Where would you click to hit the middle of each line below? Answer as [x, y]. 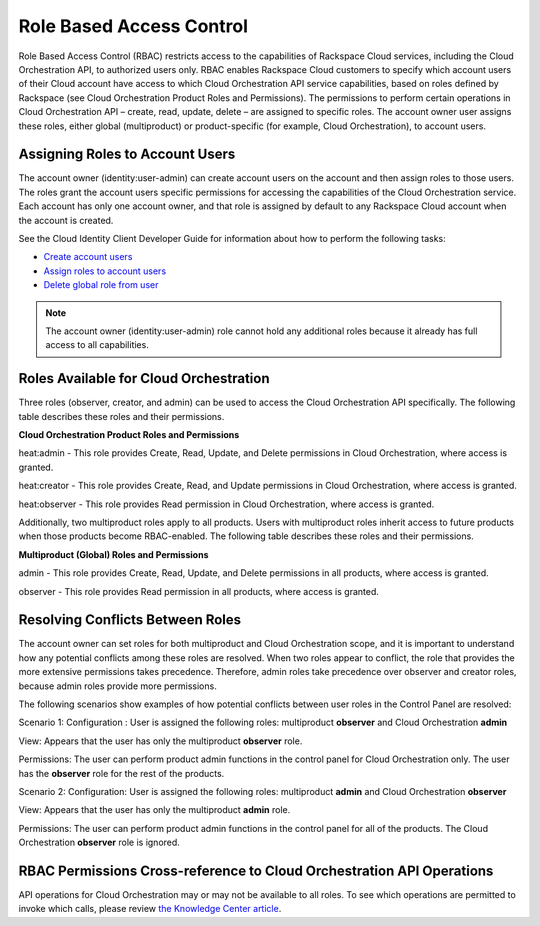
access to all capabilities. [97, 345]
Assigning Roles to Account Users [127, 154]
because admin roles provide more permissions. [117, 686]
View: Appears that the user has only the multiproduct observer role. [160, 741]
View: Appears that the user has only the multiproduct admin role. [154, 810]
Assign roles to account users [105, 271]
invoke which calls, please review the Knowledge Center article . [150, 909]
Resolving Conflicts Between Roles [130, 620]
